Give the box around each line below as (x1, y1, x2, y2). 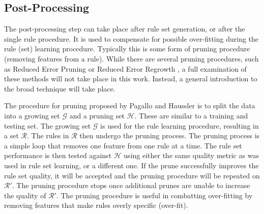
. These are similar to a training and (134, 110, 248, 120)
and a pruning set (69, 110, 125, 120)
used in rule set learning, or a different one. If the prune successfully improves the (4, 160, 259, 170)
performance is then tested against (4, 150, 112, 161)
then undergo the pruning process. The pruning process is (79, 130, 260, 141)
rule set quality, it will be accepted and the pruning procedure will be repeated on (4, 170, 260, 180)
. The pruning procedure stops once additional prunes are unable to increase (12, 180, 250, 191)
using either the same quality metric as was (124, 150, 259, 161)
